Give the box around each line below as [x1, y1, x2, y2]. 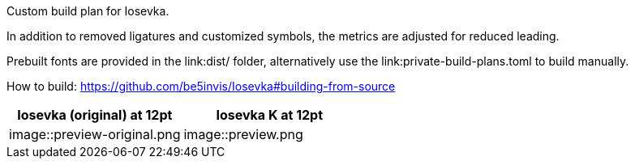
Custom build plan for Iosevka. [6, 4, 169, 18]
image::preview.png [183, 126, 303, 142]
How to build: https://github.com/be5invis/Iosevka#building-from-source [6, 79, 396, 93]
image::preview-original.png [9, 126, 181, 142]
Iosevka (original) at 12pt [17, 107, 173, 123]
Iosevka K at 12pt [216, 107, 324, 123]
